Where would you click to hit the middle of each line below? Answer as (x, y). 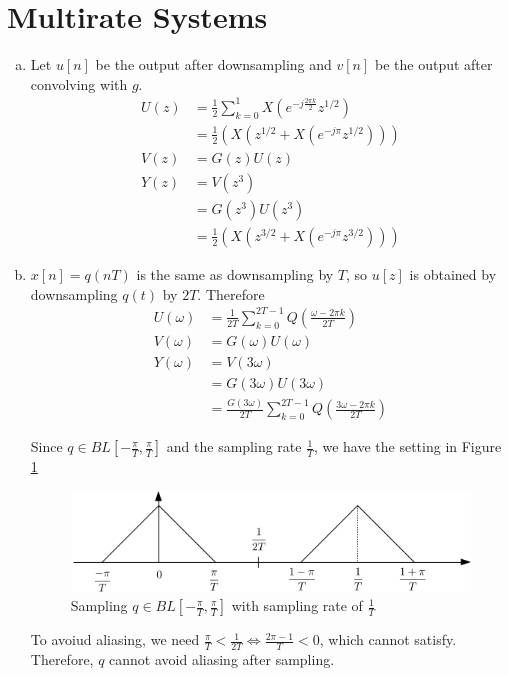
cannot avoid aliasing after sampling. (222, 659)
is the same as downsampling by (235, 274)
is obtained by (453, 274)
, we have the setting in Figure (407, 446)
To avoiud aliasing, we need (115, 639)
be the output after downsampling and (213, 64)
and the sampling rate (234, 446)
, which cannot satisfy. (388, 639)
